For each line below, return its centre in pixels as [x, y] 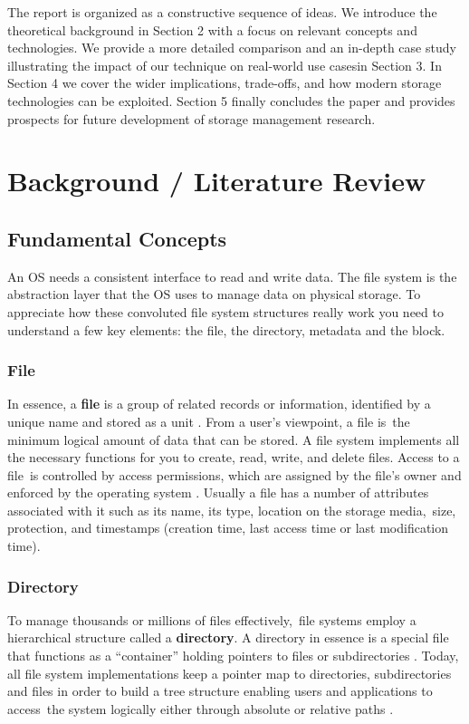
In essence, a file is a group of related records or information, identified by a [219, 404]
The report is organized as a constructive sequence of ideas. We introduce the [222, 12]
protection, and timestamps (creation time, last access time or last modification [228, 528]
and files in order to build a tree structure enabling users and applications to [220, 691]
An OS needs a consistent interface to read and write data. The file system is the [232, 276]
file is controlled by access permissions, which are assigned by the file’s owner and [234, 474]
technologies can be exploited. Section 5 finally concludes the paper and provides [231, 100]
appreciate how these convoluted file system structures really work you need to [225, 311]
